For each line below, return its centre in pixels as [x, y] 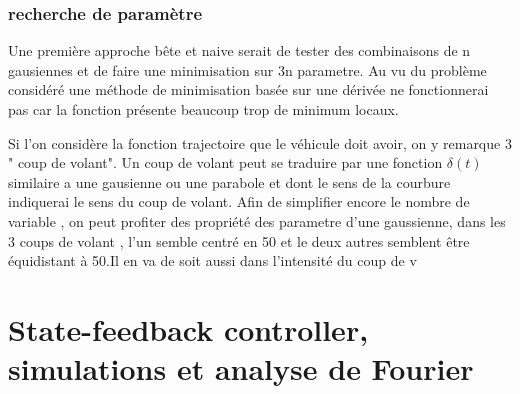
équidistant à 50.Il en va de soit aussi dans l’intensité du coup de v [212, 260]
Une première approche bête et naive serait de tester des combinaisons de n [239, 50]
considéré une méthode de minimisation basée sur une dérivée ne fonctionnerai [248, 89]
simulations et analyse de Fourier [241, 368]
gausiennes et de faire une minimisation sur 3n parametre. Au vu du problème [247, 69]
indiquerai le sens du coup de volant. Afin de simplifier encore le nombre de [239, 201]
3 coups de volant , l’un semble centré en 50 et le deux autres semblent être [239, 240]
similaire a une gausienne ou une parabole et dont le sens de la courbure [229, 181]
